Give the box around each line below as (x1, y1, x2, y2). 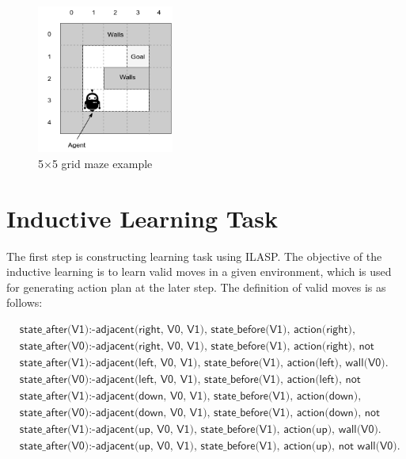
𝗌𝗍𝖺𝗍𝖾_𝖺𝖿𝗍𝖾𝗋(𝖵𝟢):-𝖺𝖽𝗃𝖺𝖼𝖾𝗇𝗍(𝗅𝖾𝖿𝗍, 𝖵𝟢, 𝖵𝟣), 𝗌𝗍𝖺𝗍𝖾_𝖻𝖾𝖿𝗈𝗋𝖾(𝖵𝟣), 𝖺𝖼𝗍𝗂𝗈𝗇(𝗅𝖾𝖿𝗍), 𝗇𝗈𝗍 (19, 374, 361, 386)
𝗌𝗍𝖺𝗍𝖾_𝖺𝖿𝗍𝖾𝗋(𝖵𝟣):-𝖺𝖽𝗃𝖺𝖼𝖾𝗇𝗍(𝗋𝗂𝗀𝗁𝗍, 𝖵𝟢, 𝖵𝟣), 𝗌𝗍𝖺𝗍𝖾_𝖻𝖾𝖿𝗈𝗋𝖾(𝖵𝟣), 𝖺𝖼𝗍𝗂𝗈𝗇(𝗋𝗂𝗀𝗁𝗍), (19, 323, 355, 335)
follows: (6, 294, 43, 311)
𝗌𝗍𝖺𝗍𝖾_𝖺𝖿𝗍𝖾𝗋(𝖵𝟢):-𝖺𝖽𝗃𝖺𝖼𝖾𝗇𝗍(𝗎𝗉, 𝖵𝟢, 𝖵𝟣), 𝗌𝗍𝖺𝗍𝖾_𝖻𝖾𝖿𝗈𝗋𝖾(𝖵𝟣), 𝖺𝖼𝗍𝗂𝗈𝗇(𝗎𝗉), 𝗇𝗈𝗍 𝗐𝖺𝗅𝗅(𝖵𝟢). (19, 441, 400, 453)
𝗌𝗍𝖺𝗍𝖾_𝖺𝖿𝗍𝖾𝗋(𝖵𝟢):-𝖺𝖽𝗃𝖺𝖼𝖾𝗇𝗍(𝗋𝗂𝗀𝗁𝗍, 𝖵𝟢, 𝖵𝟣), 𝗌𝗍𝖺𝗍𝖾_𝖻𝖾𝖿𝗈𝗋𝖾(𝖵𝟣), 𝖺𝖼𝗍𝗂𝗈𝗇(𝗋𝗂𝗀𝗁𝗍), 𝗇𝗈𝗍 (19, 340, 374, 352)
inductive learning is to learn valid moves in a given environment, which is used (6, 263, 392, 280)
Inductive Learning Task (6, 201, 278, 234)
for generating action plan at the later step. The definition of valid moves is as (6, 278, 386, 295)
